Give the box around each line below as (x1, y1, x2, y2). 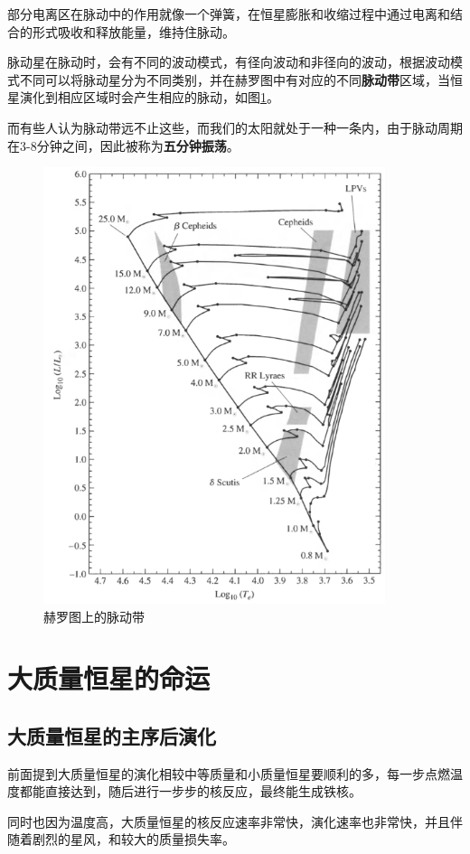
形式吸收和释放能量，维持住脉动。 (32, 22, 235, 41)
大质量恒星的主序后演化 (7, 721, 216, 749)
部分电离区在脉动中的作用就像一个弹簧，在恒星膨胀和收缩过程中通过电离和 (7, 5, 450, 23)
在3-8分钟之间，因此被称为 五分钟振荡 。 (7, 136, 240, 155)
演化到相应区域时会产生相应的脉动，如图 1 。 (19, 88, 279, 107)
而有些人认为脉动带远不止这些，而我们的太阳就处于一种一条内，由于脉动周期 (7, 117, 463, 136)
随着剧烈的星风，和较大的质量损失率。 (7, 830, 235, 849)
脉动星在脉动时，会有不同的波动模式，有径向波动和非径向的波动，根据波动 (7, 52, 450, 71)
